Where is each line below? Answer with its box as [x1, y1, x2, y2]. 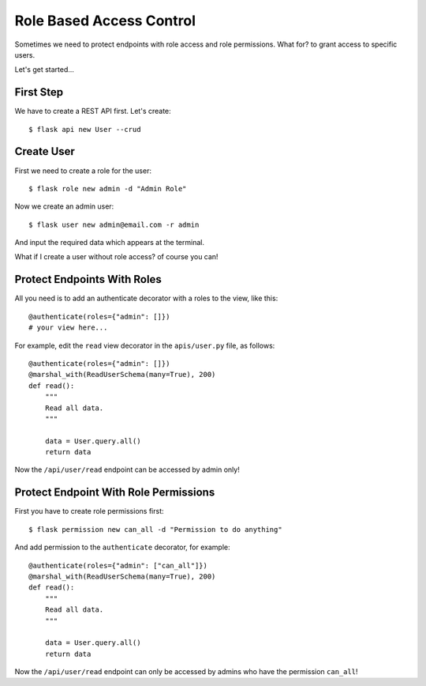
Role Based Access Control [14, 12, 196, 29]
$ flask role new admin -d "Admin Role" [28, 184, 187, 193]
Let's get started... [14, 65, 75, 74]
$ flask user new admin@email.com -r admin [28, 220, 200, 229]
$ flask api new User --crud [28, 125, 141, 134]
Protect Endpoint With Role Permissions [14, 486, 215, 499]
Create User [14, 145, 75, 158]
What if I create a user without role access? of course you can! [14, 252, 219, 262]
